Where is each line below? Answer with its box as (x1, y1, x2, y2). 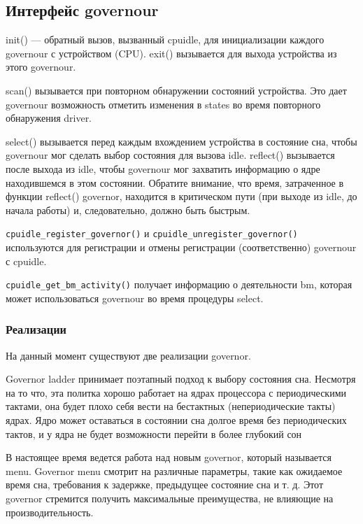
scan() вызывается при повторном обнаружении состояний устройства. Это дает (6, 83, 347, 97)
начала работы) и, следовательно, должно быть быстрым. (6, 202, 250, 217)
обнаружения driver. (6, 111, 92, 125)
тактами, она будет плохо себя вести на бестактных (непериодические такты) (6, 399, 336, 413)
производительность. (6, 504, 94, 519)
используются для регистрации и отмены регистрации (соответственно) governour (6, 239, 357, 254)
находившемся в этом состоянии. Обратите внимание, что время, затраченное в (6, 175, 344, 190)
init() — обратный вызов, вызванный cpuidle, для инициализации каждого (6, 32, 325, 47)
